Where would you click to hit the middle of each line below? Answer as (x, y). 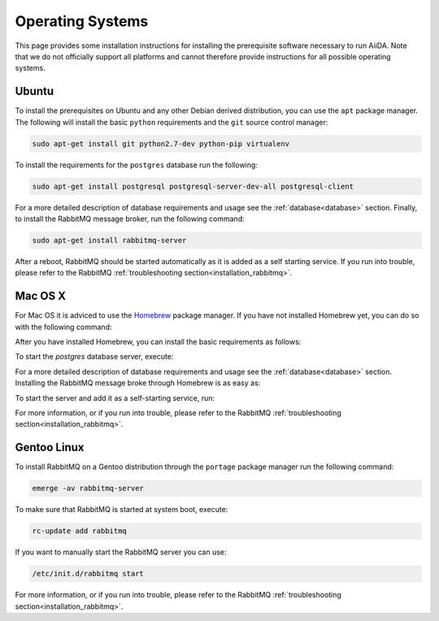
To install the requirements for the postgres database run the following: (136, 165)
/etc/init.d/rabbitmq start (88, 574)
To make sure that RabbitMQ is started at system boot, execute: (122, 510)
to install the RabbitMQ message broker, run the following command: (130, 219)
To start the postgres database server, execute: (94, 357)
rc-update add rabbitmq (80, 531)
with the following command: (63, 327)
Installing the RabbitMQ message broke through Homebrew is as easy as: (138, 383)
